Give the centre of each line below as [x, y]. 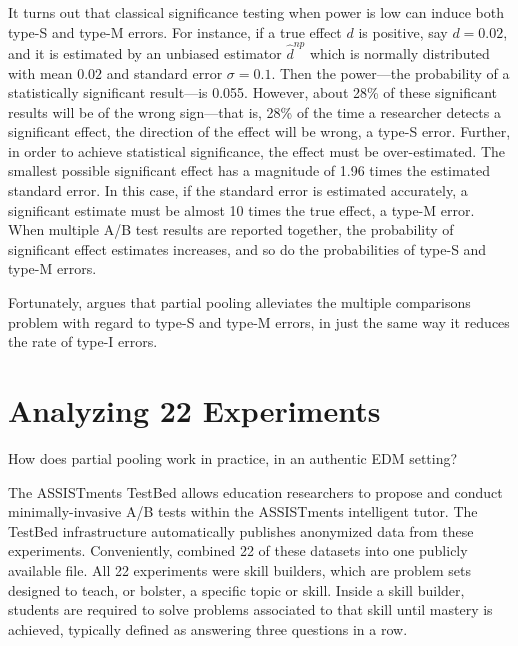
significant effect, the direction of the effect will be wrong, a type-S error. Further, [259, 131]
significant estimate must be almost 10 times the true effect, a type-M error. [241, 209]
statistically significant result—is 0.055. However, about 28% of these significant [253, 92]
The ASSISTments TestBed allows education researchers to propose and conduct [255, 491]
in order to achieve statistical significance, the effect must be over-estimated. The [257, 150]
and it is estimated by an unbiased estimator [145, 52]
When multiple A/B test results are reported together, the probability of [231, 229]
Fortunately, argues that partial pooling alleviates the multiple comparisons [239, 302]
